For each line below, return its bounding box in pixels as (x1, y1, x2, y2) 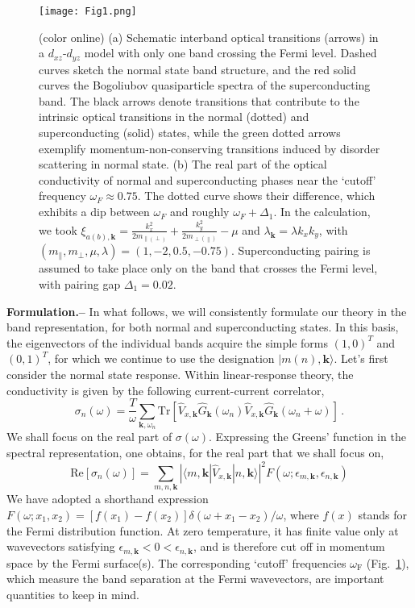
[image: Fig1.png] (39, 6, 137, 17)
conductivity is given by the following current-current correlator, (6, 381, 325, 398)
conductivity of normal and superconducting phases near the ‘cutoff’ (39, 171, 376, 188)
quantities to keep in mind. (6, 585, 139, 602)
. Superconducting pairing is (230, 242, 371, 259)
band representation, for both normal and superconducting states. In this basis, (6, 319, 399, 335)
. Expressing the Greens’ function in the (209, 428, 406, 445)
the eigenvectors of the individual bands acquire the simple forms (6, 334, 329, 351)
